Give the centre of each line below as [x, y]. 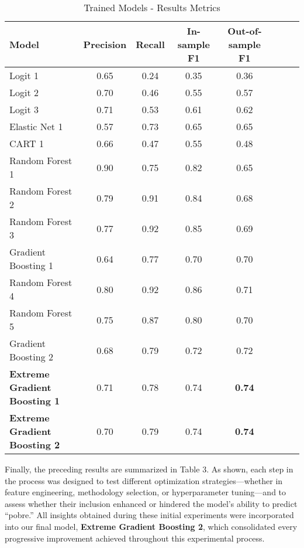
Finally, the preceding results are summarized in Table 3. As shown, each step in [149, 469]
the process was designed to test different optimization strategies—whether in [144, 480]
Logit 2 [24, 92]
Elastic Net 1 [36, 126]
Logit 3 [24, 109]
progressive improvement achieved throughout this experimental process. [135, 538]
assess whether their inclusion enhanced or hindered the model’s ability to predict [151, 503]
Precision [105, 44]
